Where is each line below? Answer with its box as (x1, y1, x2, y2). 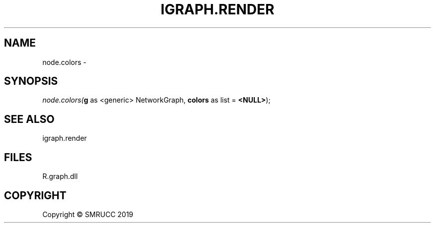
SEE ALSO (4, 113, 55, 125)
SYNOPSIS (4, 75, 58, 88)
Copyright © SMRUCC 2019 (42, 210, 134, 219)
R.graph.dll (42, 172, 78, 181)
